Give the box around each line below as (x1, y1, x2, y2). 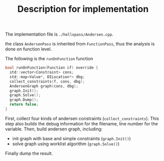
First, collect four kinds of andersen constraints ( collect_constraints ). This (5, 115, 159, 121)
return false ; (9, 102, 39, 107)
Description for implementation (17, 3, 149, 15)
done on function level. (5, 46, 52, 52)
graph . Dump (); (9, 97, 39, 102)
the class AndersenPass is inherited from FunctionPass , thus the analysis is (5, 41, 155, 47)
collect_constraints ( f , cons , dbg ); (9, 79, 85, 84)
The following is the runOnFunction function (5, 56, 93, 62)
